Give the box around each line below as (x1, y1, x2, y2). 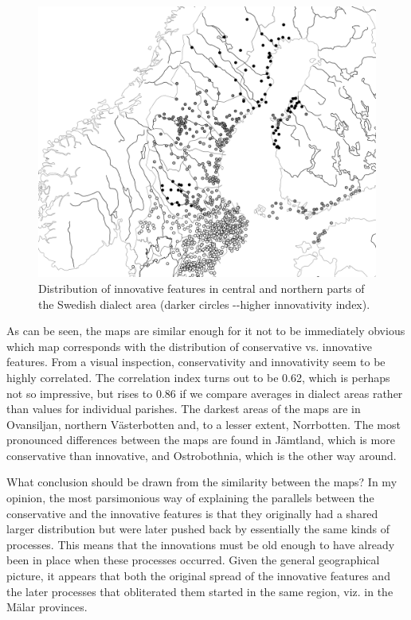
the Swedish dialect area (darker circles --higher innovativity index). (38, 295, 370, 312)
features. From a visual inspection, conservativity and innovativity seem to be (6, 353, 386, 370)
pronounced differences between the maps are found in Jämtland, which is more (6, 431, 395, 448)
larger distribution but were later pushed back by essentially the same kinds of (6, 521, 389, 537)
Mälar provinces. (6, 599, 88, 615)
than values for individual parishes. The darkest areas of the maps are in (6, 400, 361, 417)
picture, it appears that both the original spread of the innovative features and (6, 567, 390, 584)
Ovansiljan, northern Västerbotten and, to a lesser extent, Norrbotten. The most (6, 415, 401, 432)
